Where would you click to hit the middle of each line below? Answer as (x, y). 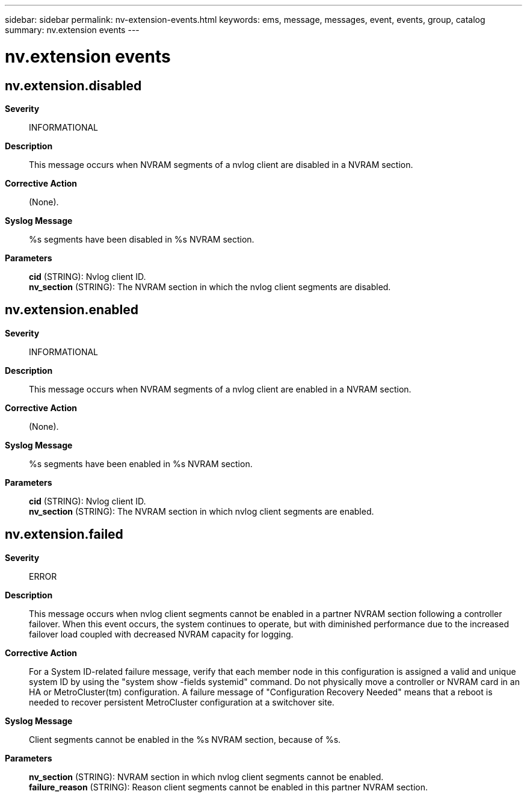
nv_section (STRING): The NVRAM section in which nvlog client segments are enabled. (202, 511)
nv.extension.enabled (72, 310)
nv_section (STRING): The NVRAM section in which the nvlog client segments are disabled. (210, 287)
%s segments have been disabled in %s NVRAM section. (142, 239)
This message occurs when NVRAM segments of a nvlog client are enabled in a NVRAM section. (220, 389)
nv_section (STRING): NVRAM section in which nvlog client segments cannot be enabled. (206, 777)
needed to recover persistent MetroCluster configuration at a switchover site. (182, 702)
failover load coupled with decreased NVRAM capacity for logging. (161, 634)
